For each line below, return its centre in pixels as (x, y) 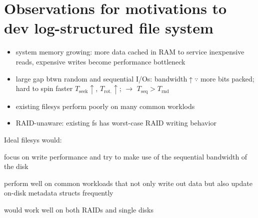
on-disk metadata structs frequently (59, 193)
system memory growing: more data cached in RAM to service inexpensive (130, 52)
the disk (16, 166)
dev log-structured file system (109, 28)
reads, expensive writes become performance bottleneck (100, 61)
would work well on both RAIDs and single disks (79, 209)
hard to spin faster (44, 88)
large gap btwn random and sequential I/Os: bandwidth (101, 78)
